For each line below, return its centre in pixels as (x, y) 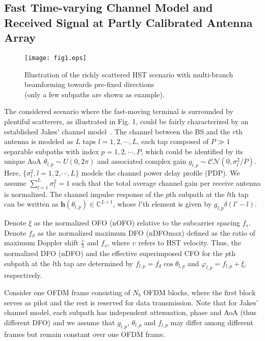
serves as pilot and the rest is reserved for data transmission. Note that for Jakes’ (131, 302)
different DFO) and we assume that (60, 322)
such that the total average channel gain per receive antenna (166, 182)
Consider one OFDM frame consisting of (67, 292)
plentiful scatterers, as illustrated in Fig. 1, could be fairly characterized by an (126, 121)
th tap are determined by (94, 263)
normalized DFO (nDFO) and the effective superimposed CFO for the (114, 253)
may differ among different (212, 322)
